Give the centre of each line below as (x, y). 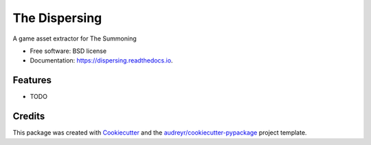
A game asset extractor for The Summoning (75, 38)
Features (32, 80)
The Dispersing (57, 18)
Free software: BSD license (68, 51)
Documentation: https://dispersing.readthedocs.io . (101, 60)
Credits (29, 116)
